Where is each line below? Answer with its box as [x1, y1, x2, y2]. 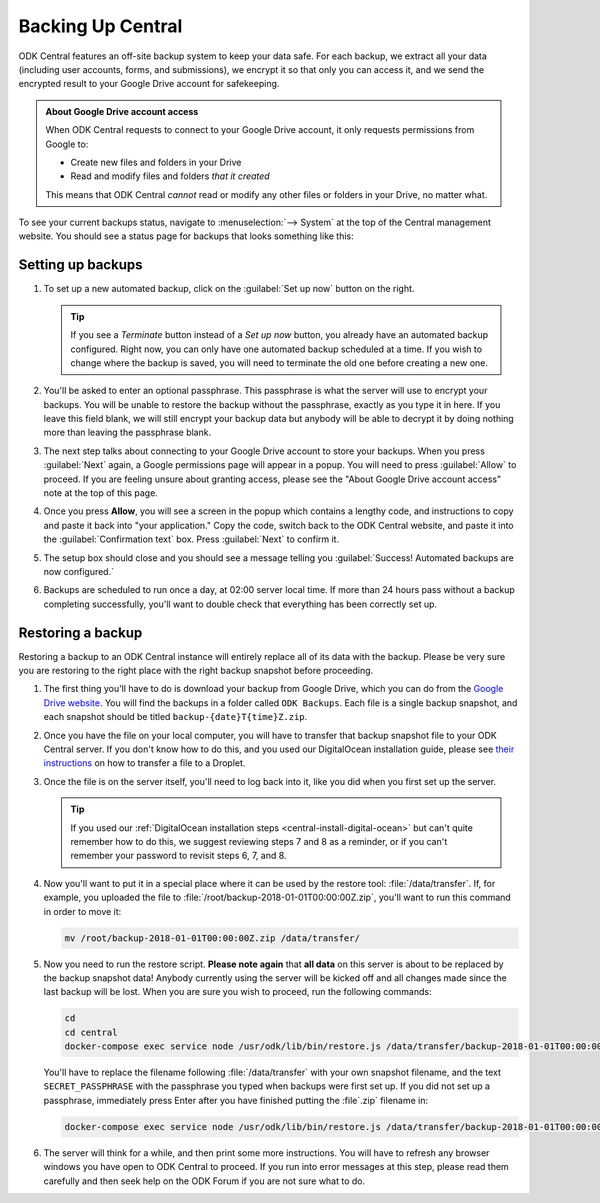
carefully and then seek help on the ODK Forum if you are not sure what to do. [43, 1175, 366, 1187]
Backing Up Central [18, 15, 183, 37]
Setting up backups [18, 256, 143, 274]
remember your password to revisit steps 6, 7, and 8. [70, 850, 287, 862]
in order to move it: [43, 905, 122, 917]
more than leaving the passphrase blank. [43, 426, 212, 439]
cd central [64, 1026, 118, 1038]
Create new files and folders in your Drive [70, 156, 242, 168]
